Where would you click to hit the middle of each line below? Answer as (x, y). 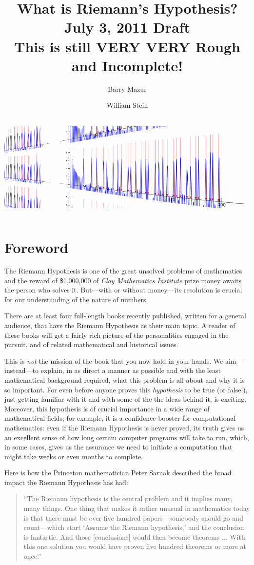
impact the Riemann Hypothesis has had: (66, 482)
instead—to (22, 370)
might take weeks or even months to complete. (74, 456)
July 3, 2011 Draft (127, 27)
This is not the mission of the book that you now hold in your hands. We (114, 360)
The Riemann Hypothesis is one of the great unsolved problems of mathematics (123, 271)
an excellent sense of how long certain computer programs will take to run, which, (127, 437)
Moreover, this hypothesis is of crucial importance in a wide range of (107, 408)
